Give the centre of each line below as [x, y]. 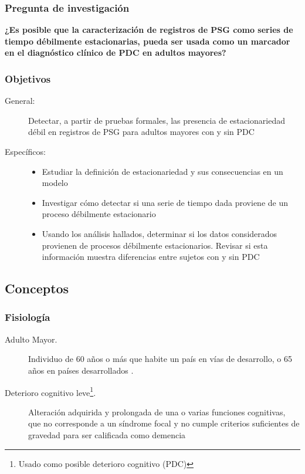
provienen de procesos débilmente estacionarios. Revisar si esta [155, 245]
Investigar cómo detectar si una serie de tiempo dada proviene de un [165, 202]
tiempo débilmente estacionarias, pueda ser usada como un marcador [148, 41]
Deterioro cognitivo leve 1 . [50, 391]
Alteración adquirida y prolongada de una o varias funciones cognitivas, [157, 412]
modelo [55, 183]
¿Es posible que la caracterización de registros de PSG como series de [149, 30]
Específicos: [25, 151]
